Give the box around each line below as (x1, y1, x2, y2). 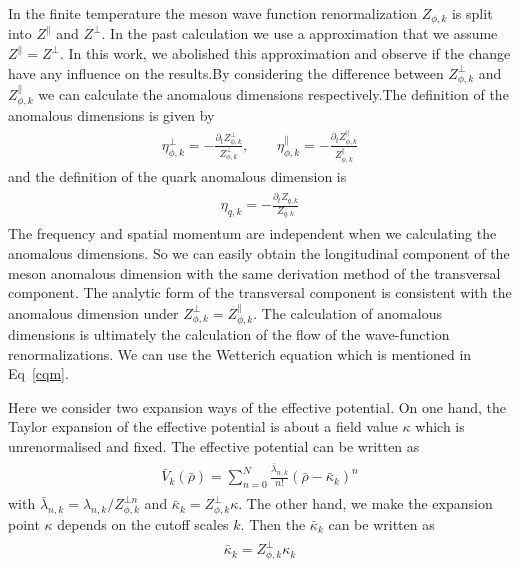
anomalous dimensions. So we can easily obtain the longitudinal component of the (8, 242, 510, 263)
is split (451, 3, 493, 23)
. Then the (240, 513, 306, 534)
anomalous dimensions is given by (8, 105, 215, 126)
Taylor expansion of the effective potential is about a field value (8, 416, 398, 437)
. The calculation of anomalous (253, 302, 442, 323)
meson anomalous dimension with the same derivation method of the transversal (8, 262, 501, 283)
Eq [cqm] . (8, 363, 69, 384)
